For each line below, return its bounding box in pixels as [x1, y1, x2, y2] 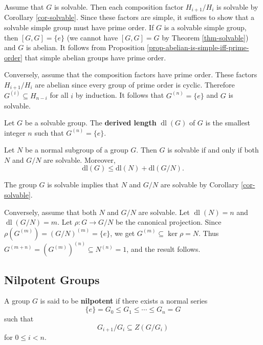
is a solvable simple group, [164, 22, 247, 33]
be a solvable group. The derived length [25, 117, 157, 128]
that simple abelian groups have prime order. [25, 52, 166, 62]
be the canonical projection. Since [115, 217, 222, 227]
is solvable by [216, 2, 258, 12]
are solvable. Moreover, [43, 154, 116, 165]
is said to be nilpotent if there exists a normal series [40, 295, 208, 306]
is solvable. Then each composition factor [54, 2, 184, 12]
